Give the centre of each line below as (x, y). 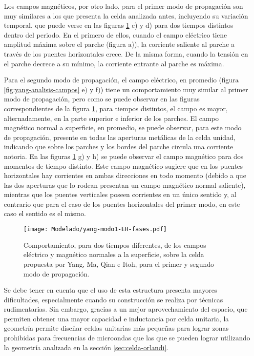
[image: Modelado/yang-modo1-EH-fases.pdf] (95, 229)
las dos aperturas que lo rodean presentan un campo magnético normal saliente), (125, 185)
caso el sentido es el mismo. (45, 213)
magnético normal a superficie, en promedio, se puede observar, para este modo (123, 128)
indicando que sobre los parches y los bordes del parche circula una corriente (118, 147)
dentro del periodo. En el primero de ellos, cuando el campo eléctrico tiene (116, 34)
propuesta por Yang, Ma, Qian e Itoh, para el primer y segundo (119, 264)
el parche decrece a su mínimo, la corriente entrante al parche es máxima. (114, 63)
